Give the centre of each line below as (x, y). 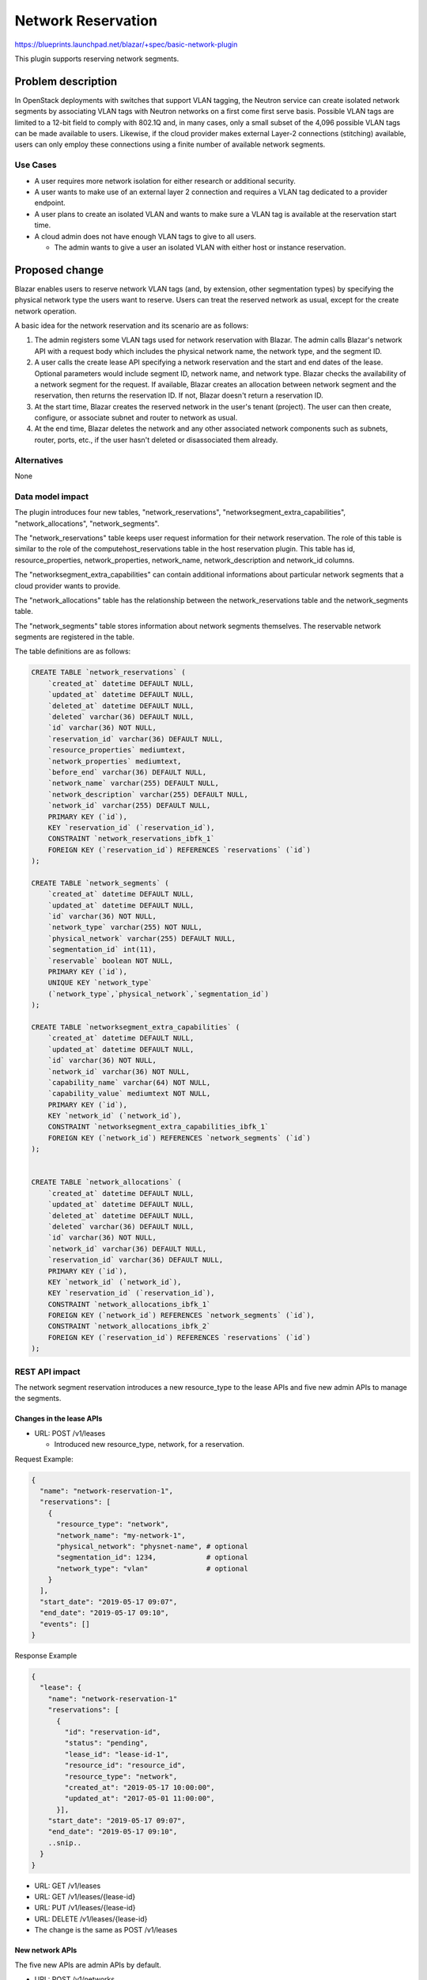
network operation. (45, 311)
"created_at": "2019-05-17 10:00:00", (140, 1787)
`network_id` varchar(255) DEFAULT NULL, (129, 805)
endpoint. (50, 203)
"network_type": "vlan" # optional (152, 1569)
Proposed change (59, 270)
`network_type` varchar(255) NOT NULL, (125, 927)
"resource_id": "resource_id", (125, 1765)
